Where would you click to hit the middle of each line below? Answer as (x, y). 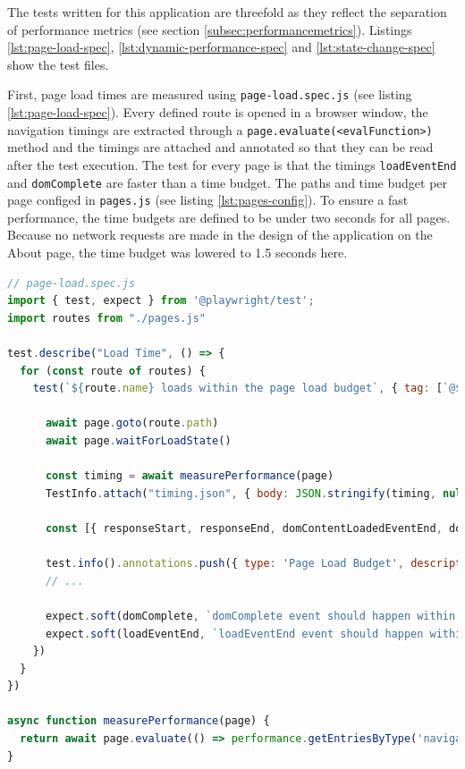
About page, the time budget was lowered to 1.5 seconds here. (178, 253)
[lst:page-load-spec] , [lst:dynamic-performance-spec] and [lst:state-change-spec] (221, 47)
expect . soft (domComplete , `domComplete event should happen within (250, 616)
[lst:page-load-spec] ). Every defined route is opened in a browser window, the (218, 112)
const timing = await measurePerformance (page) (190, 476)
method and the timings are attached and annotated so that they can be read (220, 147)
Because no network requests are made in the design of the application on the (220, 235)
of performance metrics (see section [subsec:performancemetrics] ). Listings (210, 29)
